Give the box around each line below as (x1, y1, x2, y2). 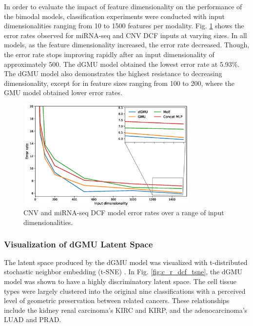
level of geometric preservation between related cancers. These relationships (4, 295, 230, 306)
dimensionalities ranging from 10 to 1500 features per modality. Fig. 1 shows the (4, 20, 244, 31)
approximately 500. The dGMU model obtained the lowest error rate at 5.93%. (4, 59, 240, 69)
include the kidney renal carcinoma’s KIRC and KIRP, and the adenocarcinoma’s (4, 305, 248, 315)
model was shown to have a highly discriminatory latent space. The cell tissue (4, 276, 236, 286)
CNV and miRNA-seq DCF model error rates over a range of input (23, 207, 224, 218)
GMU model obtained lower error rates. (4, 87, 122, 98)
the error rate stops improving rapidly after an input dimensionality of (4, 49, 214, 59)
